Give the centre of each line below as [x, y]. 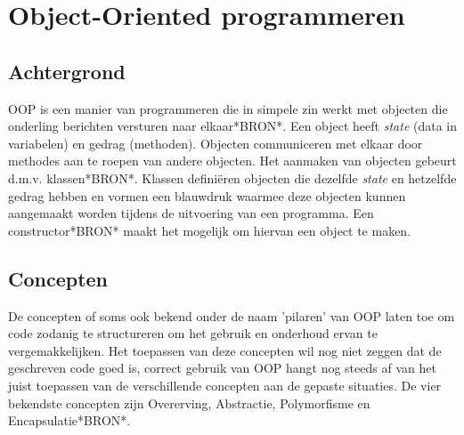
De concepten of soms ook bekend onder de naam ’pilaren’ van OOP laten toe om [232, 315]
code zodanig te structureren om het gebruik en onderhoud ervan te [193, 333]
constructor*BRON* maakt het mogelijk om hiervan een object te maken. [210, 230]
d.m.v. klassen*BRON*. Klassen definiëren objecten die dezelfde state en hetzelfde [232, 177]
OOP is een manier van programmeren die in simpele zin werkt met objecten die [228, 108]
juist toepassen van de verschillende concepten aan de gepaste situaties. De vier [225, 385]
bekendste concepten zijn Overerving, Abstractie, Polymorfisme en [189, 403]
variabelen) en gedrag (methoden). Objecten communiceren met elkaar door [216, 143]
